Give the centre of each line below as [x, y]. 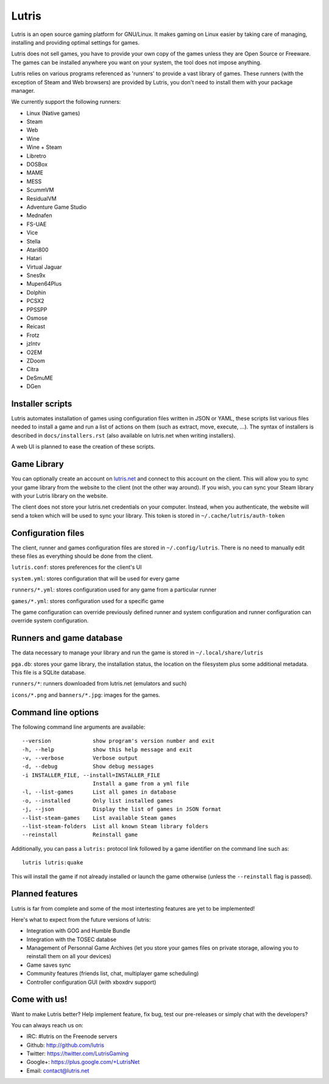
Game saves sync [49, 965]
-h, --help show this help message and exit [107, 750]
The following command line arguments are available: [78, 727]
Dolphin [36, 292]
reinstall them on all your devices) [69, 956]
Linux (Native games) [53, 113]
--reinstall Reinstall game [80, 835]
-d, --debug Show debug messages [88, 767]
